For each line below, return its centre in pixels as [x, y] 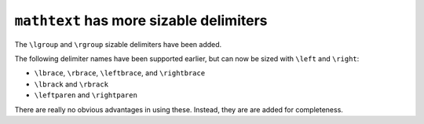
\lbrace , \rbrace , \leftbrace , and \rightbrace [120, 73]
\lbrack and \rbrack [71, 84]
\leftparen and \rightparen [86, 95]
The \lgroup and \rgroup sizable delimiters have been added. [118, 44]
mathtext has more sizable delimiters [141, 20]
